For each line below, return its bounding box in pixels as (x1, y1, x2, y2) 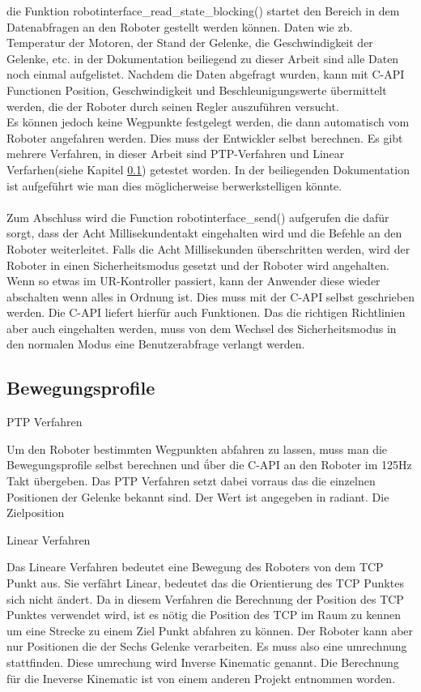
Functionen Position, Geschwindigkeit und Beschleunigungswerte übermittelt (6, 81, 387, 98)
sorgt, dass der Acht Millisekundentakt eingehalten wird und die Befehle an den (6, 224, 402, 241)
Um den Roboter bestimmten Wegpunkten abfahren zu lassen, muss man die (6, 440, 388, 457)
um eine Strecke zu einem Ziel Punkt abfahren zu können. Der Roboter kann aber (6, 622, 414, 639)
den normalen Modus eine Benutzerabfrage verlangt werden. (6, 335, 305, 352)
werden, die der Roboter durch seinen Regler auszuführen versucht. (6, 97, 339, 114)
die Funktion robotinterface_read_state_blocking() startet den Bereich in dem (6, 2, 400, 19)
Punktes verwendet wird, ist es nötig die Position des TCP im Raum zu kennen (6, 606, 401, 623)
